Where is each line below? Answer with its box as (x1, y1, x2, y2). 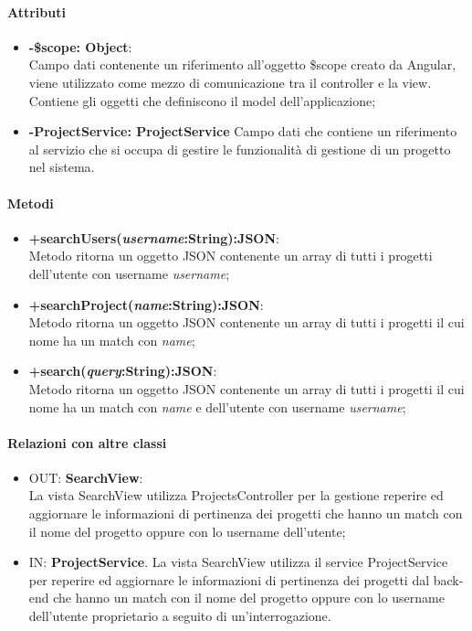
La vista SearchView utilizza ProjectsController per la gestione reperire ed (28, 486, 444, 505)
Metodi (7, 193, 54, 212)
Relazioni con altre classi (7, 433, 167, 452)
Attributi (7, 2, 66, 21)
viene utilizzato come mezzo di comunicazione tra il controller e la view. (28, 72, 432, 91)
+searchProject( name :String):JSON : (28, 294, 264, 314)
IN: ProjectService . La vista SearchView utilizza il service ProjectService (28, 552, 448, 572)
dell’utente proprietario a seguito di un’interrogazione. (28, 606, 331, 626)
